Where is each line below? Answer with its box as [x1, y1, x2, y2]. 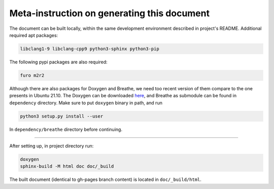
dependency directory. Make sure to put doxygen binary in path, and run [9, 99, 162, 106]
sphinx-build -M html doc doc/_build [20, 164, 114, 169]
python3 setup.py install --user [20, 113, 104, 119]
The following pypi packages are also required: [9, 59, 108, 65]
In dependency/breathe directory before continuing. [9, 126, 123, 132]
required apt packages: [9, 32, 58, 38]
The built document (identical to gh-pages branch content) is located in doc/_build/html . [9, 176, 201, 182]
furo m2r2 [20, 72, 45, 78]
